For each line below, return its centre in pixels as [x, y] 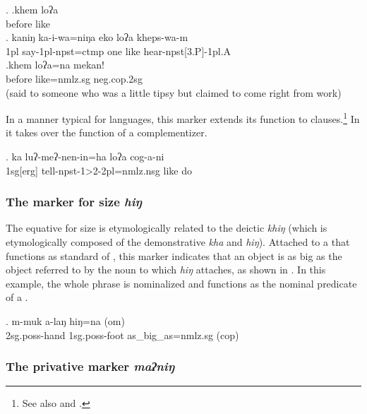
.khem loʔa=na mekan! [55, 65]
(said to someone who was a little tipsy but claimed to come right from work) [174, 92]
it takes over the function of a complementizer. [107, 132]
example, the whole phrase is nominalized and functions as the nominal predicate [181, 283]
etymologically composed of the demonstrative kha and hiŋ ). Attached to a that [178, 242]
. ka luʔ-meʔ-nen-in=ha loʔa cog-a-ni [85, 156]
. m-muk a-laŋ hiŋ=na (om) [65, 320]
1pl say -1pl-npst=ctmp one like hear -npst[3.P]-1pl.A [119, 51]
